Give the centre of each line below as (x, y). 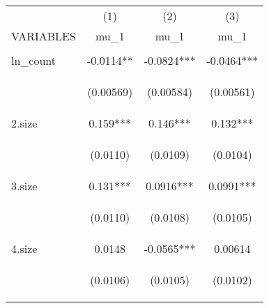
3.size (24, 186)
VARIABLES (44, 36)
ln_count (34, 60)
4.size (24, 248)
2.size (24, 123)
